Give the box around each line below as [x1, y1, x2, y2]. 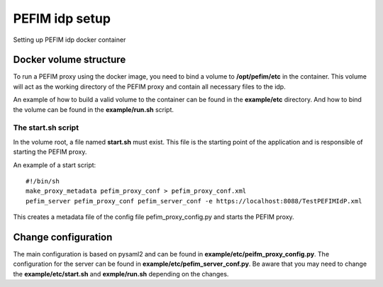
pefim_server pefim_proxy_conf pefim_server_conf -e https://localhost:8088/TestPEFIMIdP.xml [26, 197, 362, 205]
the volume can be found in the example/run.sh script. [13, 105, 174, 113]
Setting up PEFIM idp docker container [13, 35, 126, 44]
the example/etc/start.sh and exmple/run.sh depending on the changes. [13, 269, 229, 278]
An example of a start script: [13, 160, 96, 169]
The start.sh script [13, 123, 79, 133]
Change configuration [13, 231, 113, 243]
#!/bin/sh [26, 177, 60, 185]
